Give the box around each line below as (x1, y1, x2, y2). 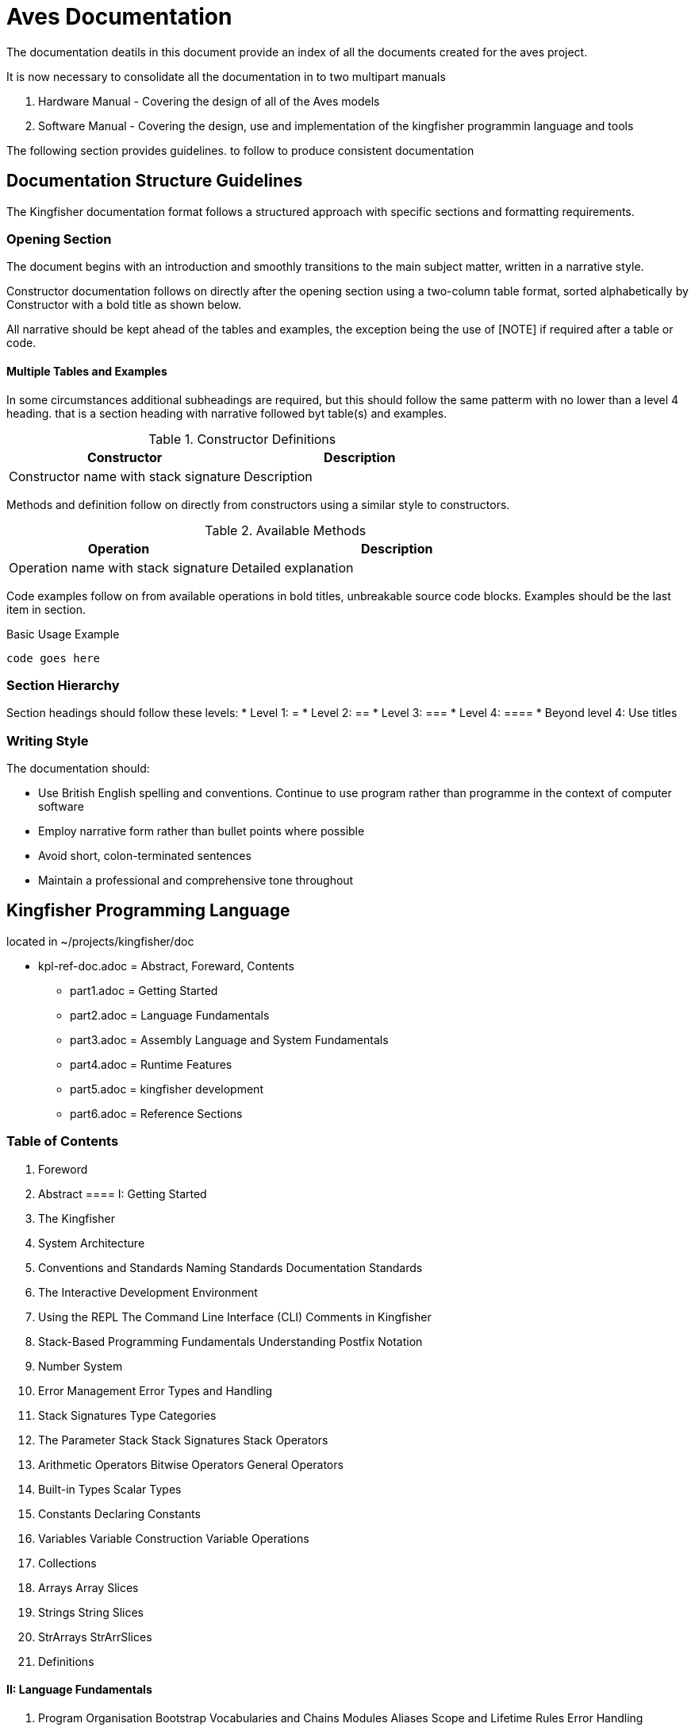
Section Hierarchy (6, 677, 120, 693)
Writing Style (6, 732, 89, 749)
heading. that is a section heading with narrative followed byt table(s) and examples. (6, 406, 447, 420)
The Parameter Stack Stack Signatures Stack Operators (38, 1432, 328, 1447)
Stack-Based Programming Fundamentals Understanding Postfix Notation (38, 1334, 423, 1348)
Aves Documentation (6, 3, 232, 30)
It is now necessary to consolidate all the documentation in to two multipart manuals (6, 69, 446, 83)
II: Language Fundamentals (6, 1683, 152, 1697)
